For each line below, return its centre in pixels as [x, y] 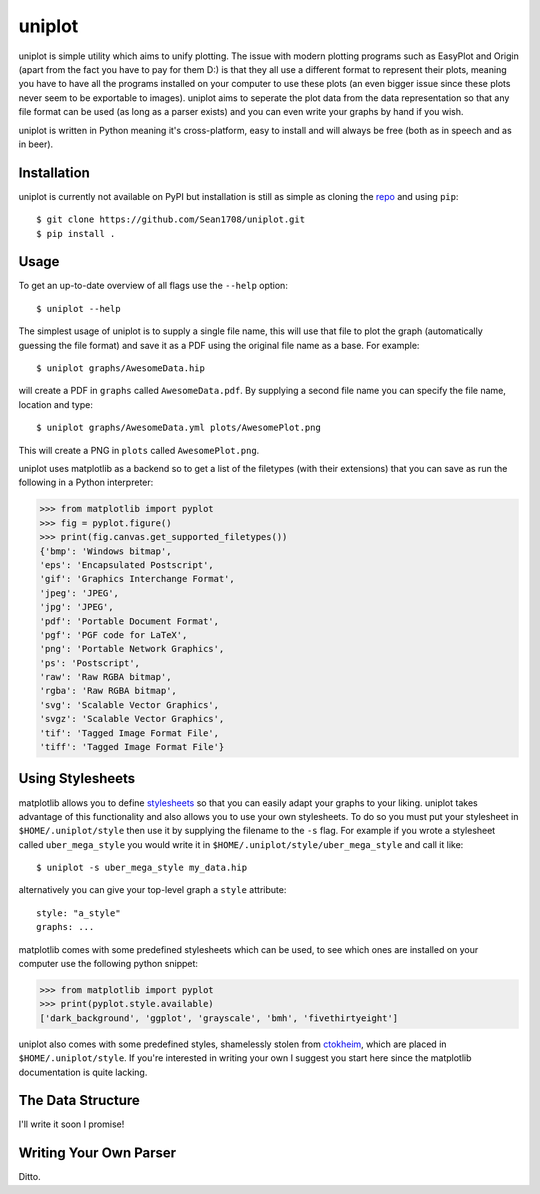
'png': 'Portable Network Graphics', [132, 649]
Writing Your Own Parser [97, 1153]
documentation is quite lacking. [83, 1072]
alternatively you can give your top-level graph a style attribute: [152, 890]
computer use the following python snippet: [108, 964]
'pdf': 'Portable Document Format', [129, 621]
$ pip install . [76, 233]
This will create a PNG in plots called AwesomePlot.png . [139, 450]
